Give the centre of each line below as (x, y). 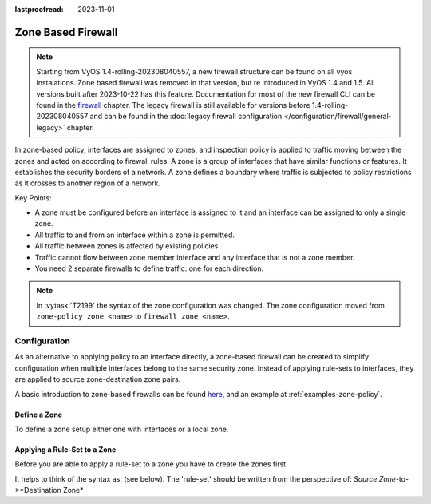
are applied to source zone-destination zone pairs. (98, 379)
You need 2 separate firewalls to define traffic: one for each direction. (149, 268)
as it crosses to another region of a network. (88, 183)
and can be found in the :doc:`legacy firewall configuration (186, 117)
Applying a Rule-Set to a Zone (65, 449)
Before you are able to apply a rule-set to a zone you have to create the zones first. (151, 464)
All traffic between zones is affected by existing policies (127, 246)
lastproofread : (39, 9)
